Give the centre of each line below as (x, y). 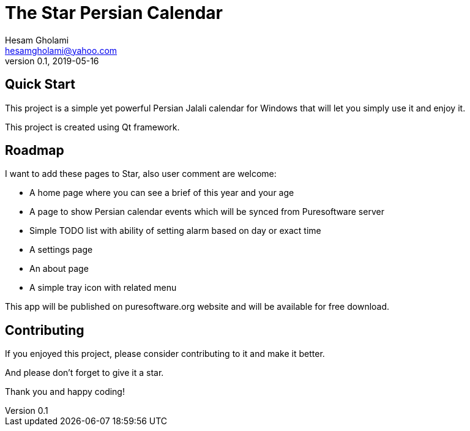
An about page (59, 269)
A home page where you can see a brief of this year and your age (162, 193)
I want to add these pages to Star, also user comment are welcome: (141, 174)
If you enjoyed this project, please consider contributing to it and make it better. (165, 354)
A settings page (61, 250)
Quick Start (40, 84)
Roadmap (35, 151)
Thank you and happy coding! (65, 392)
